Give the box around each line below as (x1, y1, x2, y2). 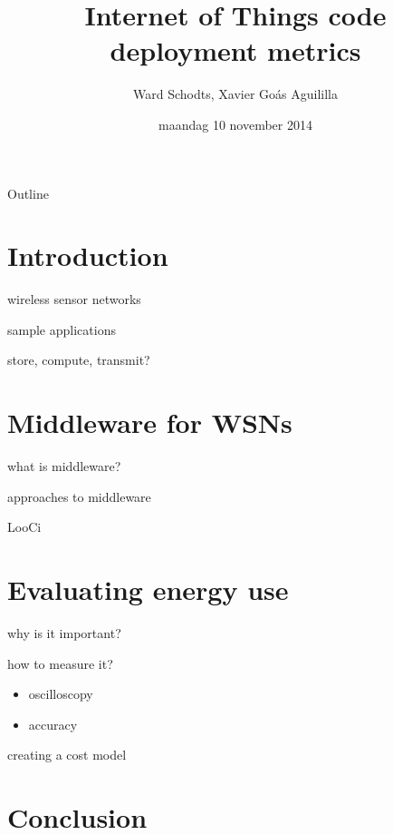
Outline (7, 183, 49, 202)
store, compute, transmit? (7, 350, 150, 369)
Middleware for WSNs (7, 404, 292, 441)
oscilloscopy (28, 684, 93, 703)
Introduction (7, 237, 168, 274)
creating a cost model (7, 745, 127, 764)
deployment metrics (110, 32, 361, 69)
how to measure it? (7, 653, 113, 673)
